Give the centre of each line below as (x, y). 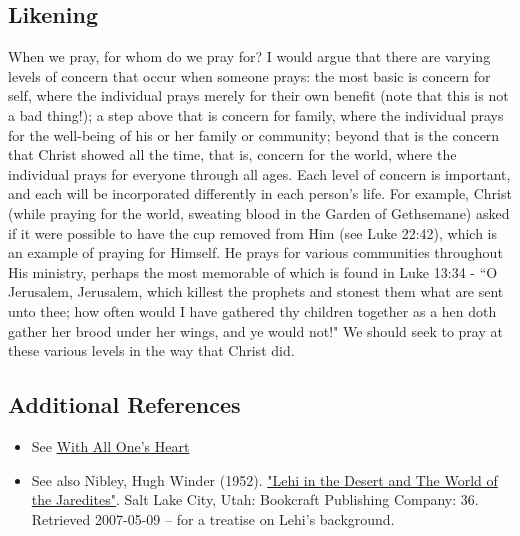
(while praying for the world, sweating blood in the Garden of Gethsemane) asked (259, 212)
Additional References (124, 404)
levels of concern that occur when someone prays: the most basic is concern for (249, 75)
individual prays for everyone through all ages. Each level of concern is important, (259, 173)
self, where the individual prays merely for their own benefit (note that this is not (258, 95)
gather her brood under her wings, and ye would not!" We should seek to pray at (255, 330)
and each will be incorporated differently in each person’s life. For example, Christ (260, 193)
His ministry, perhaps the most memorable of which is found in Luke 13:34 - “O (253, 271)
